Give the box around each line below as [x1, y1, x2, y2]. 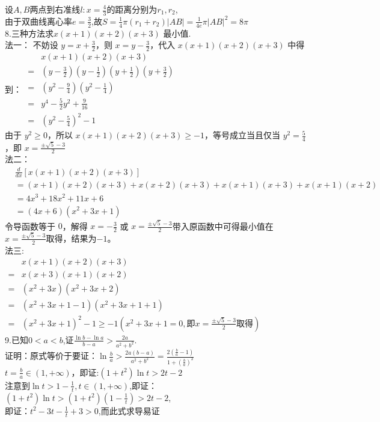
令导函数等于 [5, 219, 55, 232]
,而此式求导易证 [98, 404, 160, 417]
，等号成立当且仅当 [204, 129, 280, 141]
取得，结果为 [46, 231, 97, 244]
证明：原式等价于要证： [5, 349, 97, 362]
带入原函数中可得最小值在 [172, 219, 274, 232]
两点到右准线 [29, 3, 81, 15]
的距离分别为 [106, 3, 158, 15]
